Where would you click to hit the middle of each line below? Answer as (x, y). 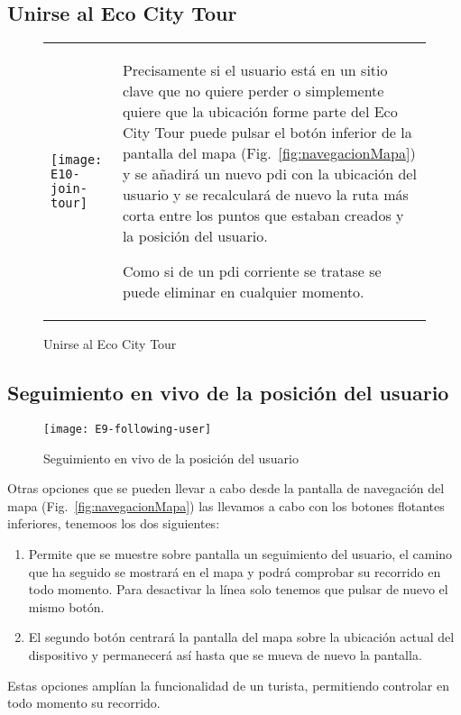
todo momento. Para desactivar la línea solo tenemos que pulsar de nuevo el (238, 589)
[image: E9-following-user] (128, 429)
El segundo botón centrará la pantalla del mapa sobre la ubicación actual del (241, 637)
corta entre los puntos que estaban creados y (263, 215)
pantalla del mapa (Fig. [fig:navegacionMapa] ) (269, 153)
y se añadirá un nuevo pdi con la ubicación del (269, 174)
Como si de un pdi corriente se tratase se (252, 271)
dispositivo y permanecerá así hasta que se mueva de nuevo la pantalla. (225, 655)
